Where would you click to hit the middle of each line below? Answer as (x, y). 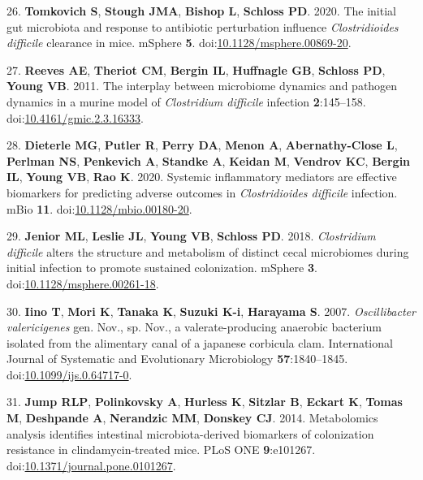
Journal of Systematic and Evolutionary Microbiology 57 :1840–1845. (177, 359)
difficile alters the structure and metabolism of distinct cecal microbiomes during (208, 251)
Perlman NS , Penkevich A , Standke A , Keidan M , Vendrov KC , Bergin (209, 160)
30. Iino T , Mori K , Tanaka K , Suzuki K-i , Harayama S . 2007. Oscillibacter (211, 311)
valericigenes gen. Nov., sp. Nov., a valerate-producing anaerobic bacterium (194, 327)
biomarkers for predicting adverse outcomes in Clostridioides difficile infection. (202, 192)
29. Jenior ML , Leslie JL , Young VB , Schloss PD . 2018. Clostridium (191, 236)
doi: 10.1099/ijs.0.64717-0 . (69, 374)
